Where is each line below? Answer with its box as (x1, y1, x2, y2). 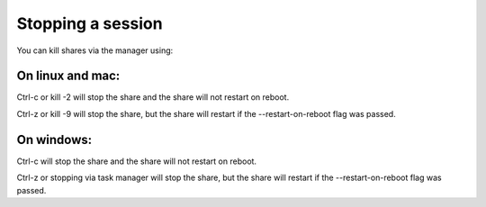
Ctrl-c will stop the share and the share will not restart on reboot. (16, 156, 256, 166)
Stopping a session (16, 13, 163, 33)
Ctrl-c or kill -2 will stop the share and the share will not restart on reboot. (16, 92, 290, 103)
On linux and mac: (16, 68, 121, 84)
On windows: (16, 131, 93, 148)
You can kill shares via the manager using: (16, 45, 174, 56)
